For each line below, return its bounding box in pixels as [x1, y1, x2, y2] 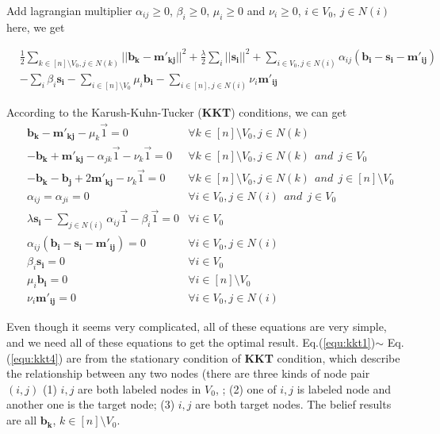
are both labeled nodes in [78, 380, 201, 397]
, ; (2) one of [215, 380, 277, 397]
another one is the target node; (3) [6, 396, 175, 413]
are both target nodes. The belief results [195, 396, 392, 413]
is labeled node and [297, 380, 392, 397]
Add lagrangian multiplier [6, 2, 132, 18]
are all [6, 412, 37, 428]
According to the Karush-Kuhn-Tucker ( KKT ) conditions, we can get [6, 103, 347, 120]
